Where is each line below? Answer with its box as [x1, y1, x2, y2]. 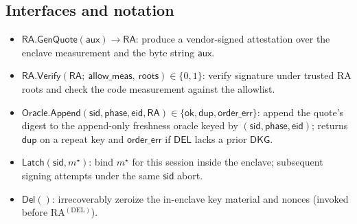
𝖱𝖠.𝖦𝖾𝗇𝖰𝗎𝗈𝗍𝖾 [21, 35, 78, 45]
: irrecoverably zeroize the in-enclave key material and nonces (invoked [51, 191, 349, 205]
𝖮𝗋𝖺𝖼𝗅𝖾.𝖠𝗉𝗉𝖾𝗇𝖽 [21, 108, 81, 118]
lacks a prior [194, 131, 247, 146]
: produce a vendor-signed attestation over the [135, 32, 330, 46]
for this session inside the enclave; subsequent [132, 155, 323, 169]
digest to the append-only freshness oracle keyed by [21, 118, 238, 133]
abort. [177, 168, 203, 182]
